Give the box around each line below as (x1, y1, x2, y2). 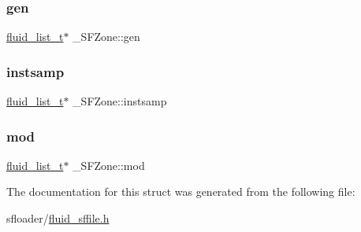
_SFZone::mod (73, 157, 145, 173)
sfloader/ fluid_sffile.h (6, 210, 110, 226)
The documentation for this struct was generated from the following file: (6, 183, 355, 200)
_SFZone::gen (73, 28, 140, 45)
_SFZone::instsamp (73, 93, 167, 109)
